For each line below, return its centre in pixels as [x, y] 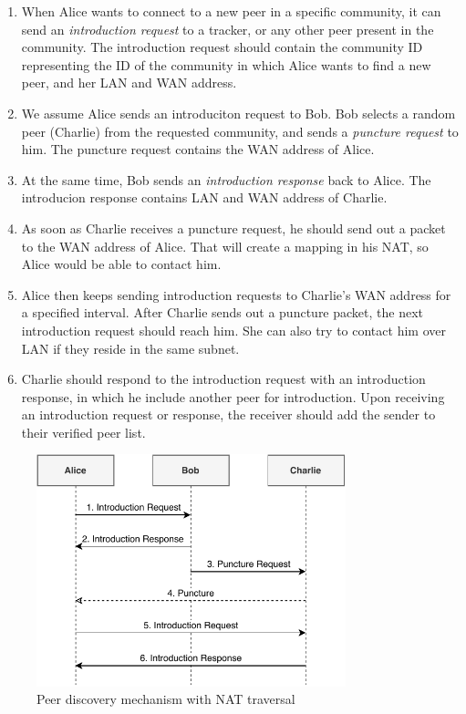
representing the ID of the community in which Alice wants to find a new [226, 64]
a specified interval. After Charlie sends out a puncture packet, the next [223, 312]
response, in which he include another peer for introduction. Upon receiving [233, 396]
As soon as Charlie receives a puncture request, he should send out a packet [233, 228]
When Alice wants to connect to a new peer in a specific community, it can [231, 11]
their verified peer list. [83, 432]
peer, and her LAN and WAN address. [129, 83]
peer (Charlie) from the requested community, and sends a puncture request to [240, 131]
